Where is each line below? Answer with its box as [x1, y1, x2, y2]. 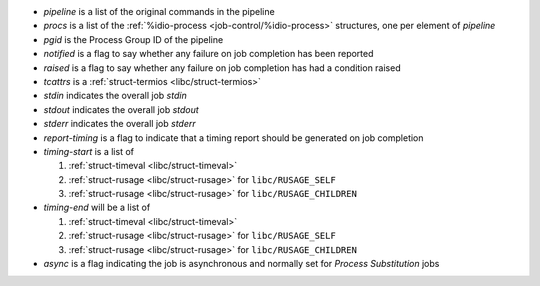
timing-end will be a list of [43, 201, 151, 214]
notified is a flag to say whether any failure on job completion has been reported [43, 48, 374, 60]
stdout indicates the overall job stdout [43, 103, 199, 115]
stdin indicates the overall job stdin [43, 90, 187, 102]
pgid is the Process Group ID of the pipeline [43, 33, 224, 45]
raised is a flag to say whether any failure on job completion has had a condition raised [43, 61, 401, 74]
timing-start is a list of [43, 145, 135, 157]
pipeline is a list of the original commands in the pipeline [43, 6, 275, 17]
